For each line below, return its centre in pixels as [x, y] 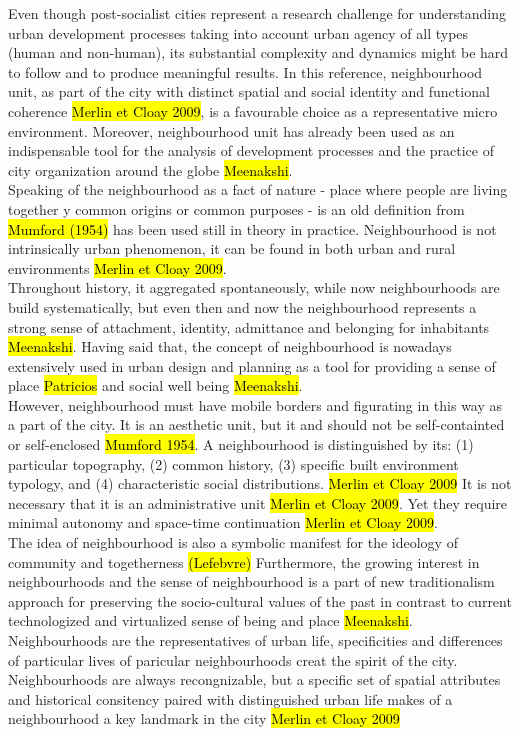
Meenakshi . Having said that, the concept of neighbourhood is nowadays [230, 346]
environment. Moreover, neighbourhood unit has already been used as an [231, 130]
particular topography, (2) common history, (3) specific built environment [233, 463]
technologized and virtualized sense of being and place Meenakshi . [210, 620]
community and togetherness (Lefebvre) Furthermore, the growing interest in [244, 561]
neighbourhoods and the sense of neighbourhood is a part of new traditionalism [251, 581]
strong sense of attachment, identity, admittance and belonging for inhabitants [249, 326]
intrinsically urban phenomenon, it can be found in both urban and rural [232, 248]
